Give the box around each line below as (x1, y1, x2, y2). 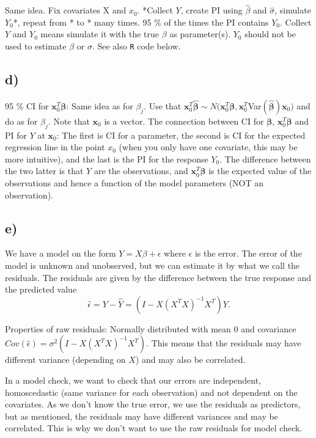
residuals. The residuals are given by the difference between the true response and (5, 271, 312, 283)
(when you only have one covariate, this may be (119, 141, 298, 153)
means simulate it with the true (40, 27, 159, 40)
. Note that (48, 114, 90, 127)
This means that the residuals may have (151, 337, 301, 349)
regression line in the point (5, 141, 105, 153)
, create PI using (180, 4, 243, 16)
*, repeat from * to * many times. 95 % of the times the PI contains (13, 15, 269, 28)
